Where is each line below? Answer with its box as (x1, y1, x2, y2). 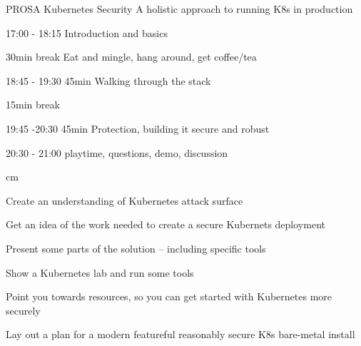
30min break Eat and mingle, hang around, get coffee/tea (6, 49, 257, 64)
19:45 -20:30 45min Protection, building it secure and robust (6, 121, 270, 136)
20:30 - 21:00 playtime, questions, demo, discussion (6, 145, 228, 160)
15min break (6, 97, 60, 112)
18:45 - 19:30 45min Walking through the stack (6, 73, 211, 88)
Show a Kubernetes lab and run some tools (6, 265, 194, 280)
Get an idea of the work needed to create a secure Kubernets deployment (6, 217, 325, 232)
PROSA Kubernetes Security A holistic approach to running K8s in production (6, 1, 353, 16)
